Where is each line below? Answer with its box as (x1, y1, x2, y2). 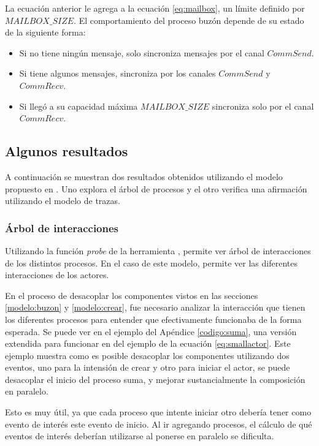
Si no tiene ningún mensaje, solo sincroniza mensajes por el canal (19, 46, 264, 59)
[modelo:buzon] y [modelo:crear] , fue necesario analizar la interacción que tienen (5, 301, 306, 314)
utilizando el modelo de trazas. (5, 194, 120, 207)
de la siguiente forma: (5, 26, 86, 39)
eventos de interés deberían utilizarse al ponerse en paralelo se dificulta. (5, 429, 274, 442)
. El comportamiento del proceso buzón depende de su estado (74, 13, 304, 26)
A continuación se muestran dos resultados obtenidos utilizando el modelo (5, 170, 283, 183)
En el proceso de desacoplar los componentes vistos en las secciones (5, 289, 258, 301)
